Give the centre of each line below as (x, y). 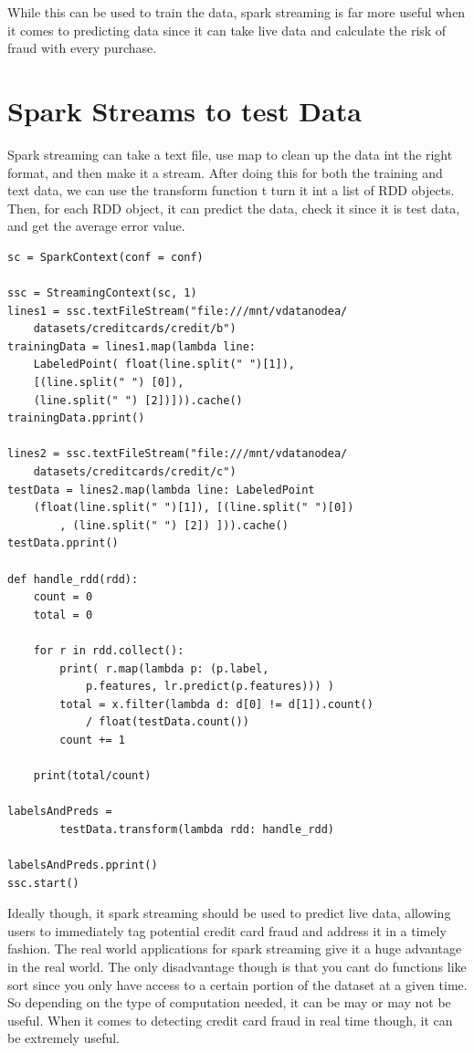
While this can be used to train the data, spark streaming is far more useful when (237, 12)
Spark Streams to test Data (184, 110)
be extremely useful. (64, 1038)
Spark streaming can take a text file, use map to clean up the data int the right (230, 154)
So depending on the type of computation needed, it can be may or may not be (229, 1002)
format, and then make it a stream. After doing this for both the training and (225, 172)
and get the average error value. (96, 226)
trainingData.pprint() (76, 418)
